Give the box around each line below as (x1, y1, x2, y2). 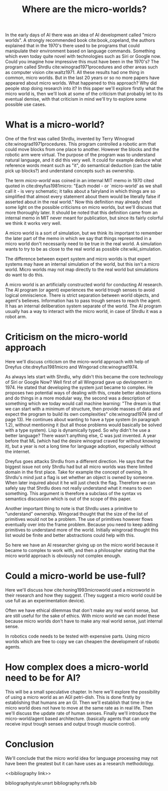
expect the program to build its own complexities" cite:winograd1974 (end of (5, 411, 163, 417)
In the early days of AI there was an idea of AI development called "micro (5, 32, 156, 38)
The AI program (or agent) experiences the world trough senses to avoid (5, 287, 155, 293)
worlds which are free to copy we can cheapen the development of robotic (5, 639, 159, 645)
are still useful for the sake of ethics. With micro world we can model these (5, 613, 159, 618)
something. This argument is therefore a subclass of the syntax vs (5, 491, 142, 497)
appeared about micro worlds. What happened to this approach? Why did (5, 80, 157, 86)
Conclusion (5, 739, 54, 750)
